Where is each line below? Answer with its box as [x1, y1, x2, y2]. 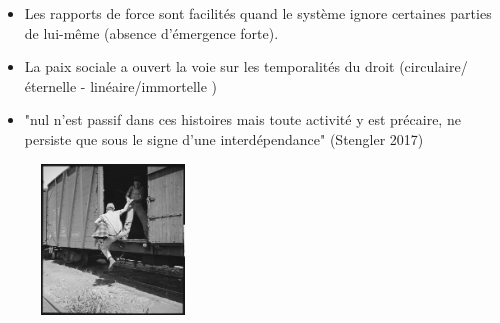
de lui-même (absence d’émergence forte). [24, 22, 279, 43]
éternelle [24, 75, 77, 96]
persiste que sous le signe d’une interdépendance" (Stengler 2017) [24, 128, 424, 149]
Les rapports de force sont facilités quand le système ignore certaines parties [24, 3, 492, 23]
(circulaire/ [399, 56, 468, 77]
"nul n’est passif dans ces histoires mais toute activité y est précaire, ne [24, 109, 461, 130]
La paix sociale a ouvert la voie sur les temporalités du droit [24, 56, 395, 77]
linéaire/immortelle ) [90, 75, 218, 96]
